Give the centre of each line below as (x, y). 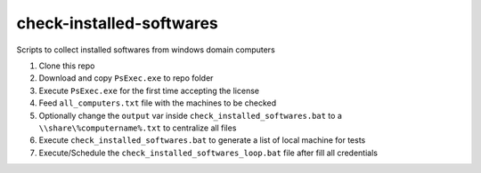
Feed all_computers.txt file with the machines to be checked (157, 103)
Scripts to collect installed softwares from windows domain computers (146, 50)
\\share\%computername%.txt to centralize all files (138, 128)
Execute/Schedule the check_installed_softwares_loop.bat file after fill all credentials (208, 153)
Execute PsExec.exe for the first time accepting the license (149, 90)
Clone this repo (67, 66)
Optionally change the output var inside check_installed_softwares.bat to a (190, 115)
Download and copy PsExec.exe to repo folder (126, 78)
